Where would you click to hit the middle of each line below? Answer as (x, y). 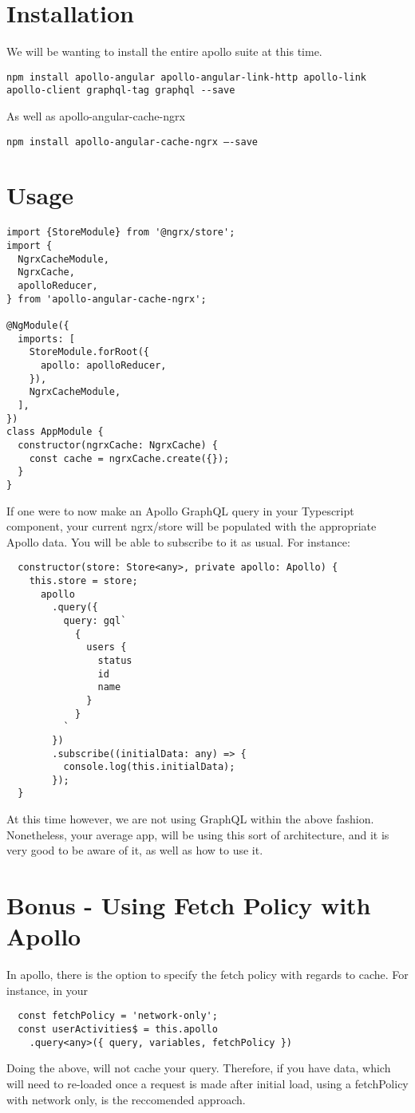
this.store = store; (83, 580)
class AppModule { (55, 432)
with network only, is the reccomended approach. (126, 1099)
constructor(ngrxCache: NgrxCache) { (118, 445)
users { (107, 647)
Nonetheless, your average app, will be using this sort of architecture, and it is (198, 834)
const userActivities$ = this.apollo (118, 1030)
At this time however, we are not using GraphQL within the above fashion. (190, 819)
